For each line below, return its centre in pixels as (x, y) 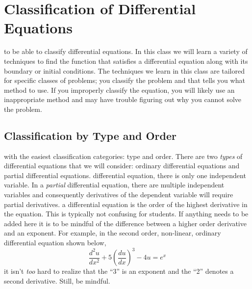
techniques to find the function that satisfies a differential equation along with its (126, 61)
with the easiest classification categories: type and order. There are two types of (123, 156)
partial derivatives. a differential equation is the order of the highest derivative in (126, 204)
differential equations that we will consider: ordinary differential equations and (122, 166)
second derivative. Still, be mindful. (57, 280)
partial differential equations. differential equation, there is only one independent (125, 175)
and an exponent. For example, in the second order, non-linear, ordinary (113, 233)
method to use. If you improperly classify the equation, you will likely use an (119, 90)
